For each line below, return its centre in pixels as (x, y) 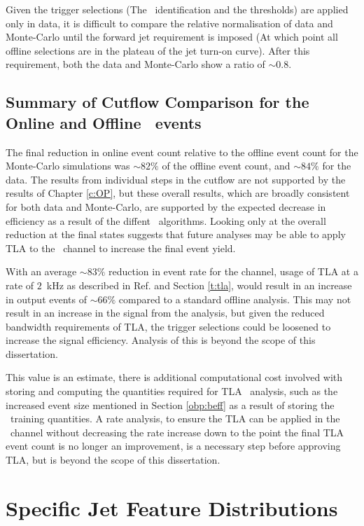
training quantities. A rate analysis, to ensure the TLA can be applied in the (175, 418)
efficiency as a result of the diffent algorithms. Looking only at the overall (166, 220)
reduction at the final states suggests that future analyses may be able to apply (176, 234)
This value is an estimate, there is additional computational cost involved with (174, 377)
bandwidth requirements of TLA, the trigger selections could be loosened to (168, 326)
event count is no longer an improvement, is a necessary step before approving (173, 446)
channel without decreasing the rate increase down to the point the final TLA (177, 432)
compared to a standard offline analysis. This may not (235, 299)
